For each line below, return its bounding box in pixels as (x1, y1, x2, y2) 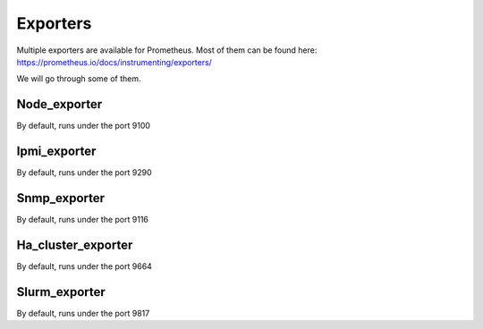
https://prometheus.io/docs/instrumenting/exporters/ (16, 56, 212, 67)
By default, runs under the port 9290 (16, 167, 152, 178)
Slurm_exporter (16, 284, 106, 299)
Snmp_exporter (16, 190, 106, 206)
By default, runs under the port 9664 (16, 260, 152, 272)
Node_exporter (16, 97, 103, 112)
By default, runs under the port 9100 (16, 121, 151, 131)
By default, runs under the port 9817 (16, 308, 150, 318)
